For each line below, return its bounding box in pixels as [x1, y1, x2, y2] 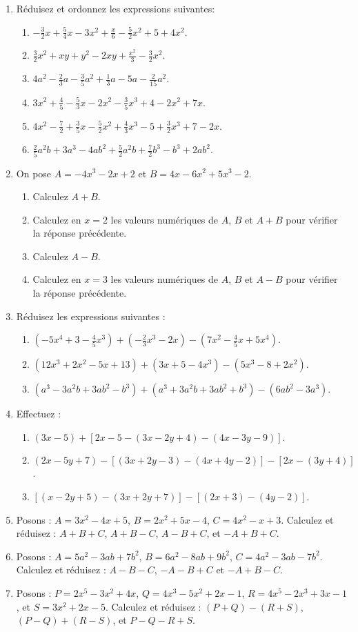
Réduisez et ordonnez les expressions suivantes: [16, 1, 215, 15]
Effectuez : [16, 406, 61, 421]
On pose [16, 166, 52, 180]
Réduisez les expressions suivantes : [16, 308, 166, 323]
